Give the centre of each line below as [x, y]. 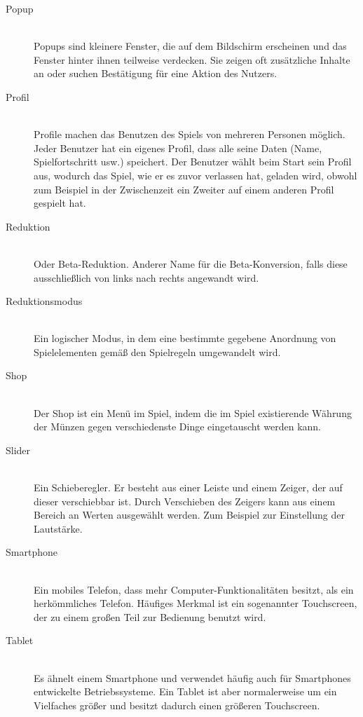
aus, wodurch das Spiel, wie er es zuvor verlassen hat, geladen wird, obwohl [196, 175]
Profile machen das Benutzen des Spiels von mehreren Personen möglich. [190, 134]
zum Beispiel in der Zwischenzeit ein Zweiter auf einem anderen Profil [184, 189]
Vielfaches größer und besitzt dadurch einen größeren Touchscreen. [177, 705]
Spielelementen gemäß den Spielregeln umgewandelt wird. [157, 351]
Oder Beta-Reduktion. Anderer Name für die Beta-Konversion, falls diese [191, 263]
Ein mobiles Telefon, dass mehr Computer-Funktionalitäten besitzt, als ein [194, 589]
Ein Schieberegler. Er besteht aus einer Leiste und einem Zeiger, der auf [188, 487]
